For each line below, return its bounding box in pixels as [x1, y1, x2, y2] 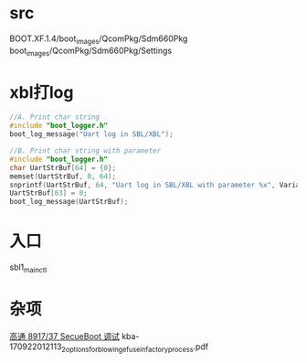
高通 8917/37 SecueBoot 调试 [9, 330, 121, 341]
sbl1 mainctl [9, 262, 48, 274]
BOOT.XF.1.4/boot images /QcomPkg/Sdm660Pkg [9, 33, 188, 46]
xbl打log [9, 81, 74, 102]
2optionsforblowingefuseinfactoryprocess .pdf [61, 341, 208, 354]
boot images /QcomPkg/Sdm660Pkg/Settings [9, 45, 172, 58]
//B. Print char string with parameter [9, 146, 162, 155]
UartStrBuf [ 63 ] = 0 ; [9, 188, 89, 198]
